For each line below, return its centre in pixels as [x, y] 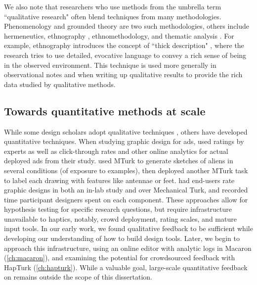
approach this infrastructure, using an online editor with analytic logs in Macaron [128, 248]
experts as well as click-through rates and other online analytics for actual [116, 151]
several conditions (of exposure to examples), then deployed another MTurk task [126, 170]
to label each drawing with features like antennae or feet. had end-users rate [119, 180]
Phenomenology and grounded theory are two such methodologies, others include [127, 26]
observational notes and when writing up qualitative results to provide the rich [123, 74]
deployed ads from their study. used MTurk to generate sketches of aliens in [119, 161]
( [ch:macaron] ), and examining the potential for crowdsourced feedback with [120, 258]
